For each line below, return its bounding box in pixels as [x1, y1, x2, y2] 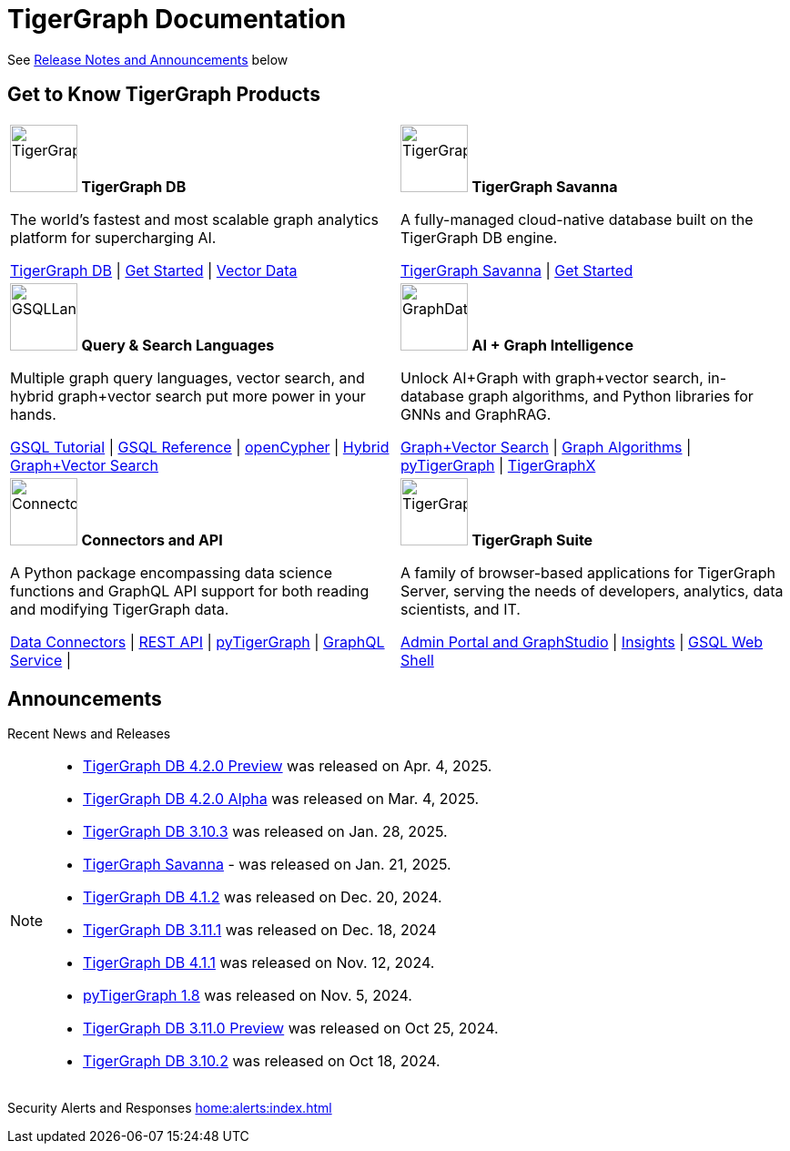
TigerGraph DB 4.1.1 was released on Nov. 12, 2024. [83, 953, 435, 973]
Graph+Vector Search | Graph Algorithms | [400, 437, 692, 456]
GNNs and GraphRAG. [400, 404, 552, 423]
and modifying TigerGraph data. [10, 599, 229, 618]
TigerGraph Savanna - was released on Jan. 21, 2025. [83, 855, 451, 874]
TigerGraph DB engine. [400, 228, 558, 247]
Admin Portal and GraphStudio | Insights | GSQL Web [400, 632, 764, 651]
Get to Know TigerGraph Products [7, 83, 320, 107]
